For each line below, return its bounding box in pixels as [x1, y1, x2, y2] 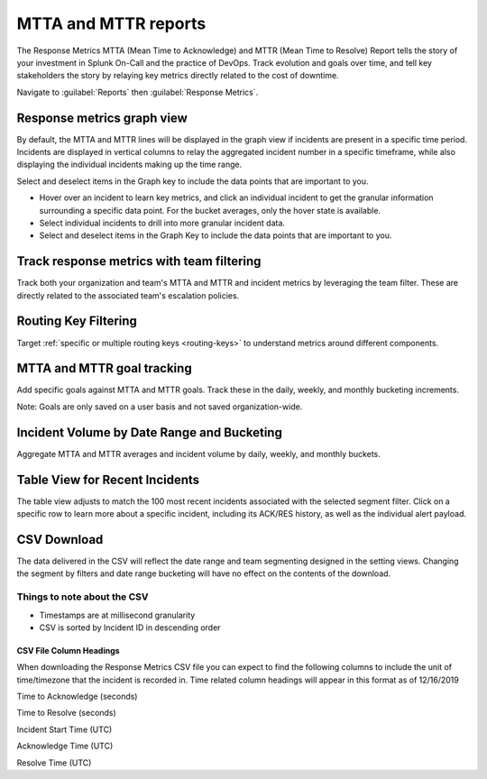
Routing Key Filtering [16, 314, 137, 329]
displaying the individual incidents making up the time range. [16, 159, 243, 170]
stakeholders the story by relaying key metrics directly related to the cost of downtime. [16, 70, 339, 81]
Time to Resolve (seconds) [16, 708, 116, 719]
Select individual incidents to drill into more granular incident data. [39, 217, 286, 228]
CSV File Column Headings [16, 645, 121, 655]
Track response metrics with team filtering [16, 253, 262, 270]
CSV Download [16, 532, 104, 547]
